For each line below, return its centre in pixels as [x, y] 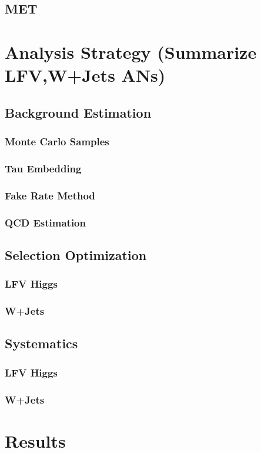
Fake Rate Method [50, 195]
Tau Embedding [43, 168]
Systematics [41, 343]
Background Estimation [78, 112]
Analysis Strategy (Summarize [131, 51]
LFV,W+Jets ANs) [85, 75]
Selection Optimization [76, 254]
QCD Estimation [45, 222]
